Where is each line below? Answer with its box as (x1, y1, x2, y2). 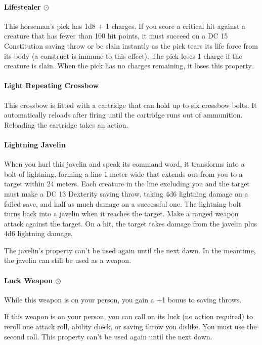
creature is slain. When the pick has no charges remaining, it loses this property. (4, 60, 253, 71)
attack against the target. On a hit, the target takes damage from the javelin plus (4, 218, 257, 228)
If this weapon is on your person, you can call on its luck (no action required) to (4, 311, 253, 322)
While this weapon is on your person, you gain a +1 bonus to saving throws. (4, 294, 242, 304)
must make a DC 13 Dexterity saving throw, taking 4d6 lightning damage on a (4, 188, 248, 199)
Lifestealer (4, 1, 41, 12)
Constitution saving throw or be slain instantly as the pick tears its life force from (4, 40, 258, 51)
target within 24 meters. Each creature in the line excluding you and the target (4, 178, 250, 189)
